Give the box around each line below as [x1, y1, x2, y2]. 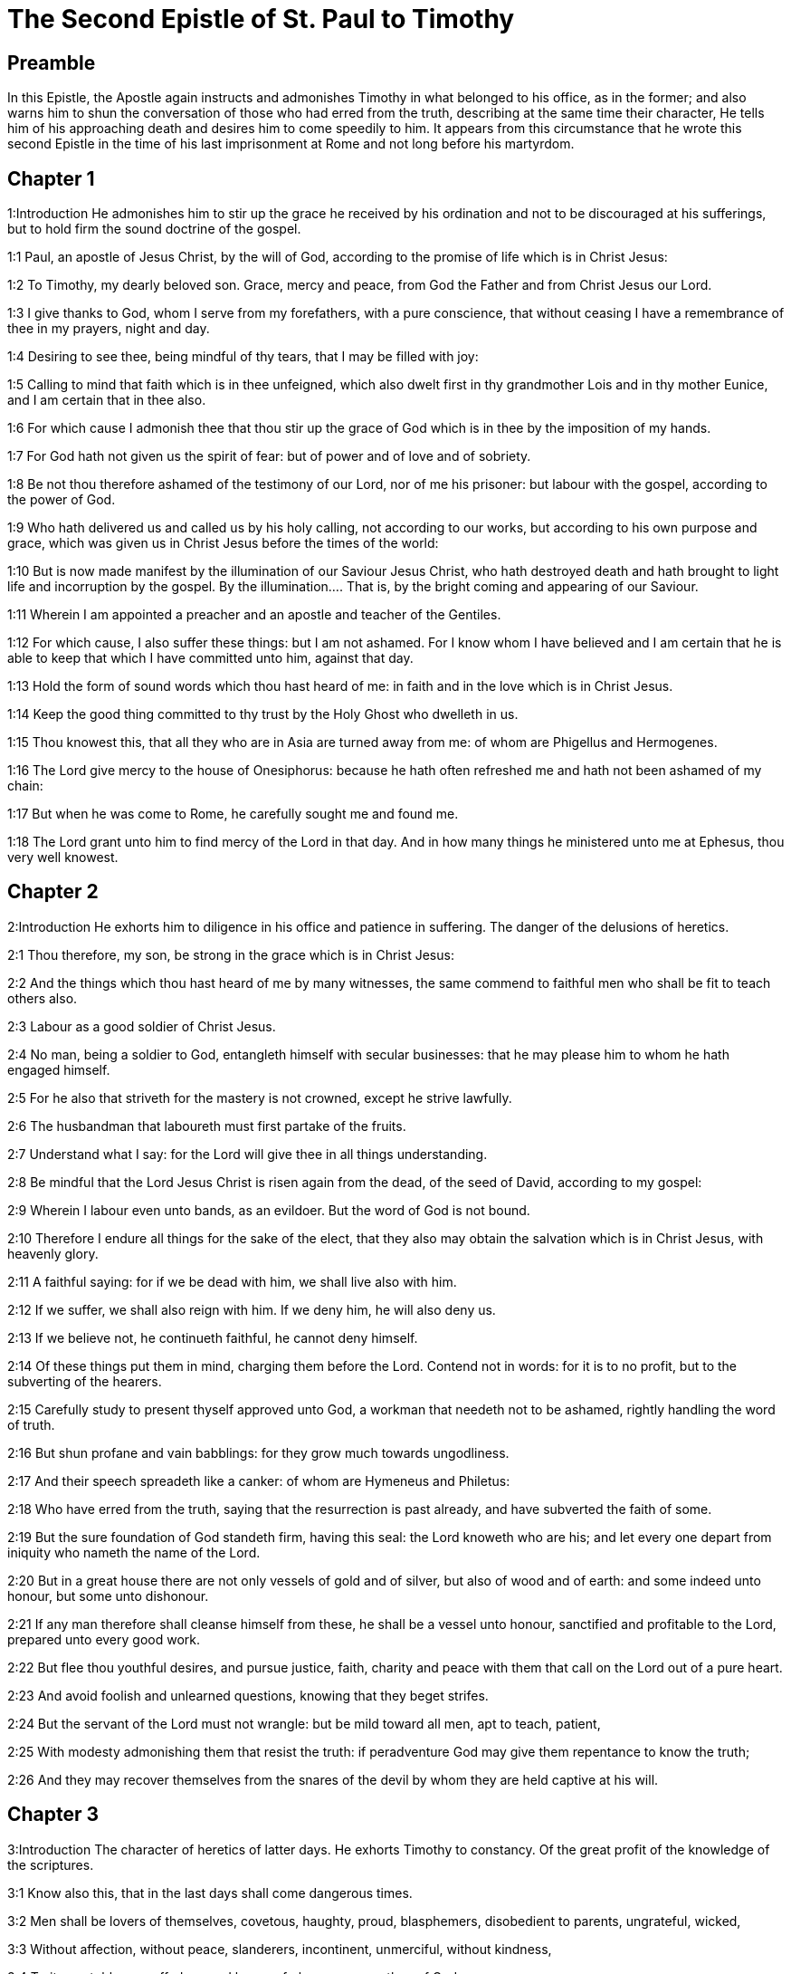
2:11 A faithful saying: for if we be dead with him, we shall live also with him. [7, 1273, 457, 1289]
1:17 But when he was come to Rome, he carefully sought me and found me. [7, 806, 459, 822]
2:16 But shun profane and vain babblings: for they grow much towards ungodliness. [7, 1444, 510, 1461]
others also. [7, 990, 78, 1006]
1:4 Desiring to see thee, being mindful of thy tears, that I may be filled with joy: [7, 349, 479, 365]
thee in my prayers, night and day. [7, 321, 210, 337]
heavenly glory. [7, 1245, 99, 1261]
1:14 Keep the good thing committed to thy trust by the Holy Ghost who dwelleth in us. [7, 706, 519, 723]
